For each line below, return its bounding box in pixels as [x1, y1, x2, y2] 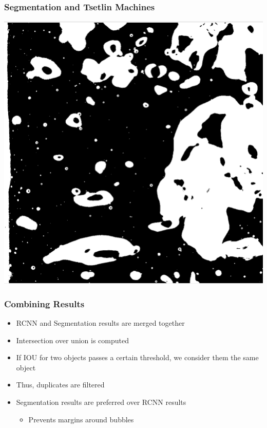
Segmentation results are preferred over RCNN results [16, 396, 186, 407]
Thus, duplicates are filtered [16, 379, 105, 390]
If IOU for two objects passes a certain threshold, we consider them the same [16, 352, 259, 363]
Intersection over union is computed [16, 334, 129, 345]
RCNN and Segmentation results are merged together [16, 318, 185, 328]
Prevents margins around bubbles [28, 414, 134, 424]
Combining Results [4, 297, 85, 310]
